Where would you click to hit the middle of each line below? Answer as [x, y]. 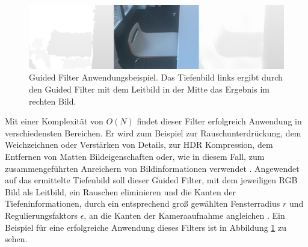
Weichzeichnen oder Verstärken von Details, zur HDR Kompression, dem [139, 145]
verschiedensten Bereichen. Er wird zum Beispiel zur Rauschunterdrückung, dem [153, 133]
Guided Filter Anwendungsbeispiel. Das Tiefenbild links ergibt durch [156, 77]
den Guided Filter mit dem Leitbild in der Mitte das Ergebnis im [149, 89]
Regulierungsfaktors [42, 215]
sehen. [16, 239]
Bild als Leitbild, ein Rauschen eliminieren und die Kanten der [120, 191]
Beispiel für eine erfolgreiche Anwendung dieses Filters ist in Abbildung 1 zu [146, 227]
